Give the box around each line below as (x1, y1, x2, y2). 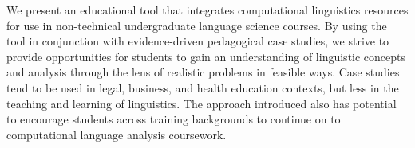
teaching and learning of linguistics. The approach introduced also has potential (6, 95, 397, 111)
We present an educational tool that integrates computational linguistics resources (6, 2, 409, 18)
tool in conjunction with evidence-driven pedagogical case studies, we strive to (6, 33, 389, 49)
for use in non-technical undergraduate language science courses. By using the (6, 17, 387, 33)
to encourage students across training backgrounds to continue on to (6, 111, 341, 127)
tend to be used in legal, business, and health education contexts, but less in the (6, 79, 399, 95)
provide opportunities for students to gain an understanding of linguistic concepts (6, 48, 406, 64)
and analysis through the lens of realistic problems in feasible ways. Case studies (6, 64, 400, 80)
